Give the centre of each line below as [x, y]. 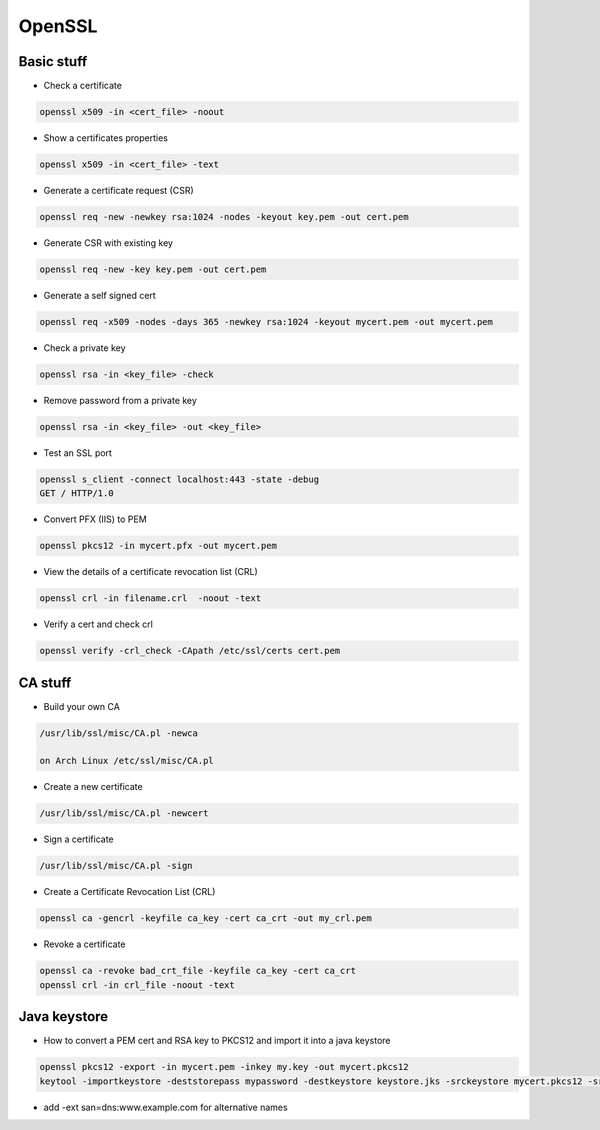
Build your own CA [81, 706]
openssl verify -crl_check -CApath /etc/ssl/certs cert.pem [190, 651]
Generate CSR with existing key [108, 242]
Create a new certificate [93, 787]
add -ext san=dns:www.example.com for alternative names [166, 1107]
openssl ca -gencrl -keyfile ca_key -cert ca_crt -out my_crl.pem [205, 918]
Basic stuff [53, 61]
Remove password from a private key [120, 400]
